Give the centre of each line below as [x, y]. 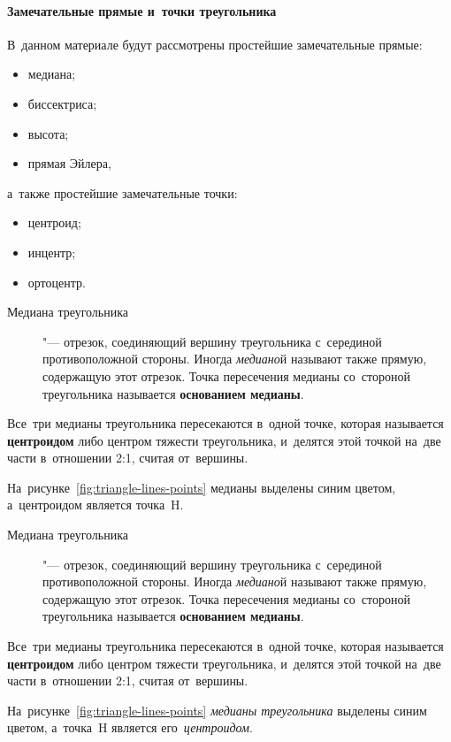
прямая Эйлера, [69, 163]
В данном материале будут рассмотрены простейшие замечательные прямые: [215, 44]
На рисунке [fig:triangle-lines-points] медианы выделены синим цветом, [202, 487]
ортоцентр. [57, 282]
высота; [48, 133]
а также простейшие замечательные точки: [122, 192]
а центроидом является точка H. [96, 505]
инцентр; [52, 252]
